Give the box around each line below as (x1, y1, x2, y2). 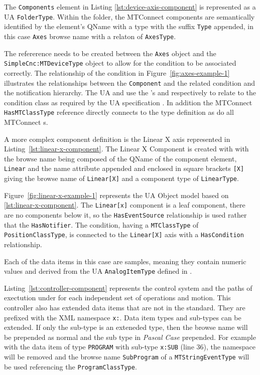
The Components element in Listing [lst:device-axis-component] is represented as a (4, 2, 256, 12)
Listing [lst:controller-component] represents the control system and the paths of (4, 282, 252, 293)
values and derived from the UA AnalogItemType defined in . (4, 266, 192, 276)
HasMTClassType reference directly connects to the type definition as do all (4, 107, 234, 117)
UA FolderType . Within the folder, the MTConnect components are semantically (4, 11, 255, 22)
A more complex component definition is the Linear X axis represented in (4, 133, 230, 144)
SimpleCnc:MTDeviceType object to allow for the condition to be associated (4, 58, 236, 68)
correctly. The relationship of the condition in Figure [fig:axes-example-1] (4, 67, 230, 78)
